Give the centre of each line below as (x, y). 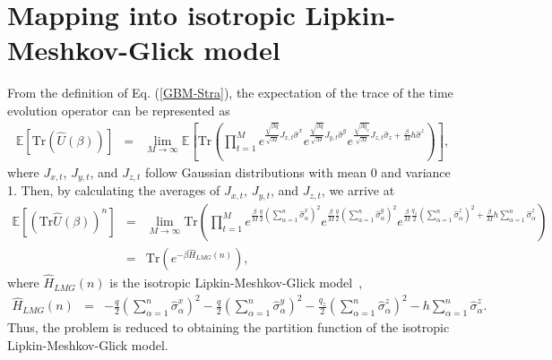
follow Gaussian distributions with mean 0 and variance (298, 171)
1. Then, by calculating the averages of (114, 190)
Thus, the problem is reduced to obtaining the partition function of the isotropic (229, 327)
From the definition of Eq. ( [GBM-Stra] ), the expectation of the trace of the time (230, 93)
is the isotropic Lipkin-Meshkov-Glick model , (236, 283)
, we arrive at (358, 190)
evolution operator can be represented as (119, 110)
